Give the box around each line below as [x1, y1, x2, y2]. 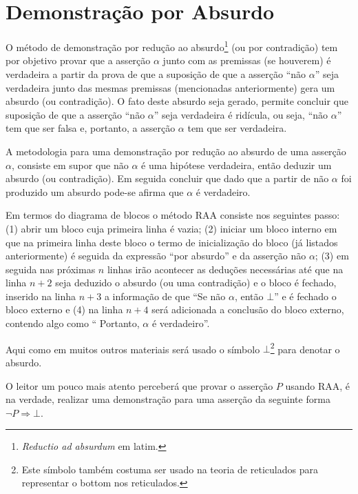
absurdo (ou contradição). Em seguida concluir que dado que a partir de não [6, 171, 329, 186]
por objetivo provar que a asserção [6, 53, 151, 68]
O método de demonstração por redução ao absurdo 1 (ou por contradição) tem [6, 38, 338, 54]
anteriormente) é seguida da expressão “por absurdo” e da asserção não [6, 248, 306, 263]
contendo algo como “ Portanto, [6, 316, 140, 330]
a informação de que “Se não [104, 288, 226, 303]
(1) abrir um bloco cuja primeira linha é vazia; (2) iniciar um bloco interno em [6, 221, 337, 235]
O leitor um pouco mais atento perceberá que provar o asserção [6, 378, 273, 393]
